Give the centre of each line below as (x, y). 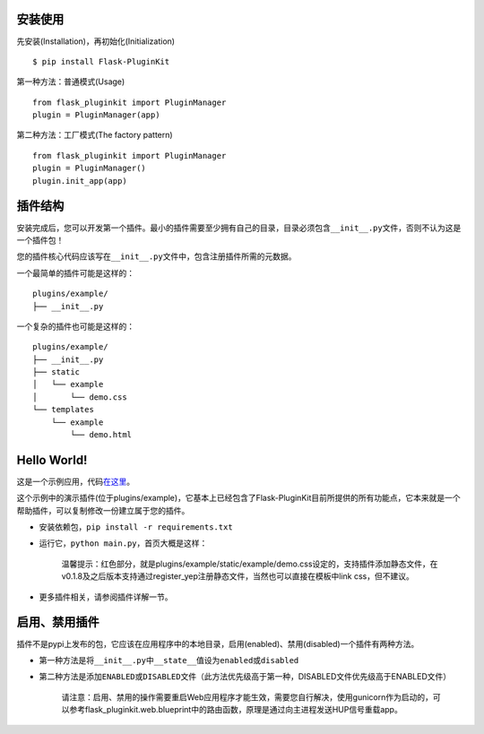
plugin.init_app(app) (80, 181)
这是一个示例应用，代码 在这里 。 (75, 481)
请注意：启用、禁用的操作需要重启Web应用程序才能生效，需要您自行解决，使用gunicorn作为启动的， (247, 697)
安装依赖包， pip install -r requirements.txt (136, 527)
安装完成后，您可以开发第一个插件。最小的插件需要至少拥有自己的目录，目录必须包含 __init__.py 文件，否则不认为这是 (239, 228)
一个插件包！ (40, 240)
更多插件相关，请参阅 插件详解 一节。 (106, 597)
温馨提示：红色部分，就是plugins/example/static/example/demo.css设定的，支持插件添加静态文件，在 (250, 564)
